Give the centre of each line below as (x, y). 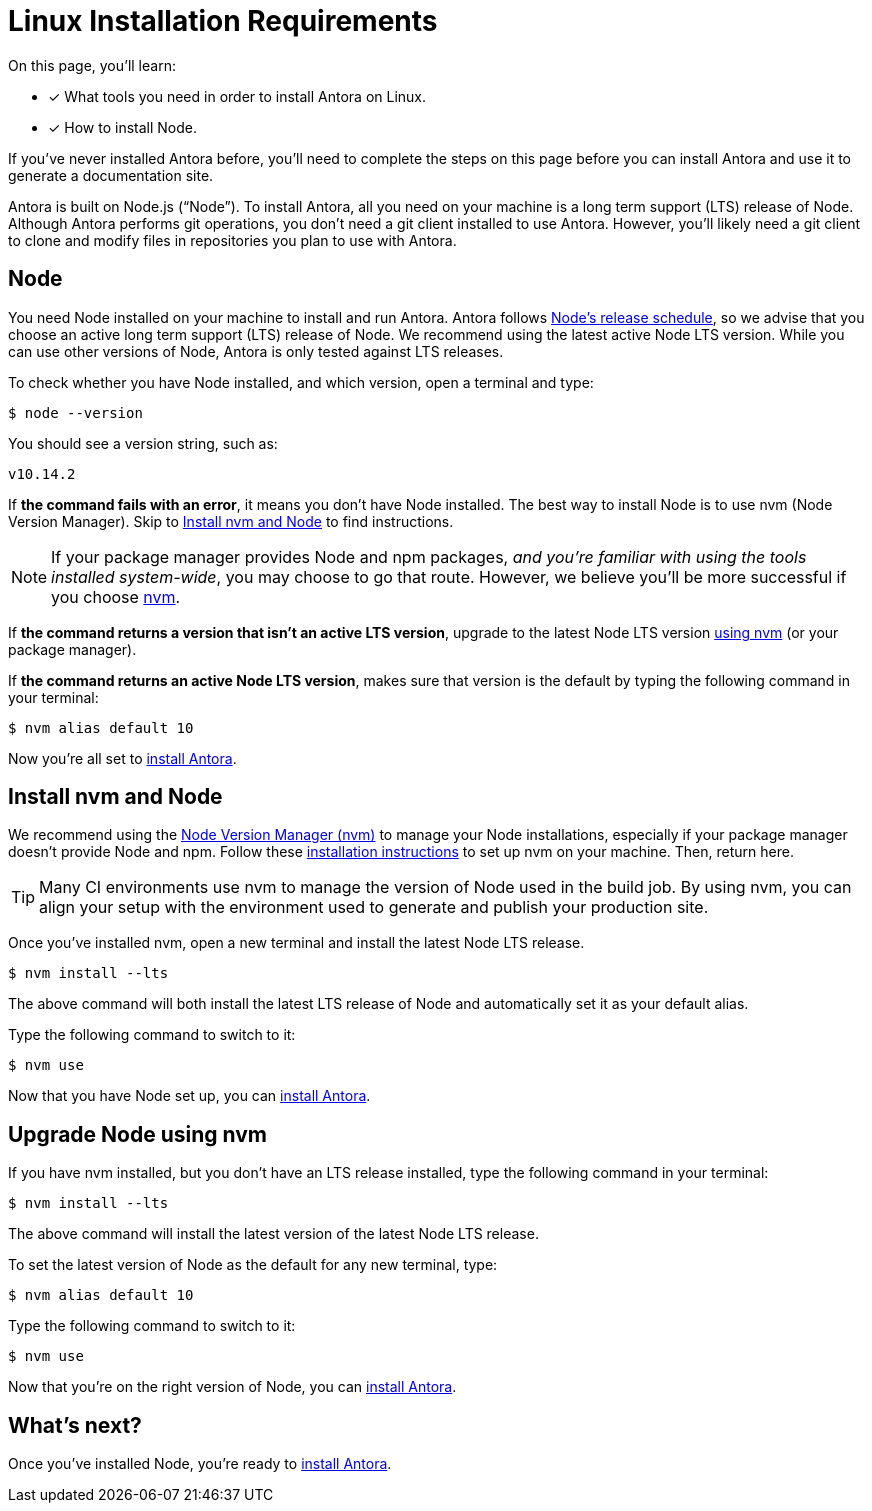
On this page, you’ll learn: (92, 65)
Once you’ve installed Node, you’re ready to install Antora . (200, 1464)
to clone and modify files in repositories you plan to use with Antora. (232, 240)
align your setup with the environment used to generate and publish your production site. (374, 907)
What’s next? (75, 1425)
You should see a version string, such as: (143, 443)
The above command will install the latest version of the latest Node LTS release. (273, 1234)
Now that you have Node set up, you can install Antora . (189, 1096)
